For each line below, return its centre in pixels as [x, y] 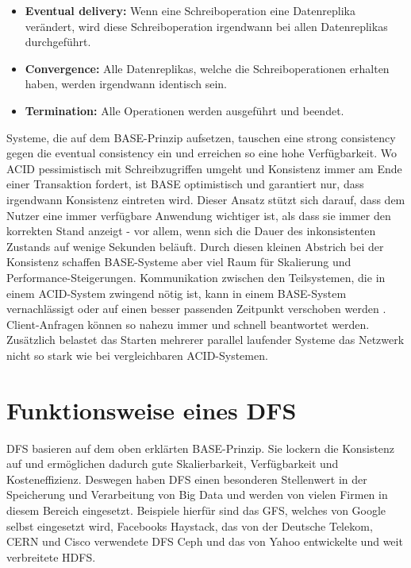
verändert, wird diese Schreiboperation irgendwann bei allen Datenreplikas [206, 26]
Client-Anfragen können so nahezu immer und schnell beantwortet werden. [188, 324]
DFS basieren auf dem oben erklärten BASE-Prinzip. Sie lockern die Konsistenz [201, 448]
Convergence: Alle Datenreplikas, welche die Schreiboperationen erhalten [207, 68]
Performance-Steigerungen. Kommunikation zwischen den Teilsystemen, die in [196, 277]
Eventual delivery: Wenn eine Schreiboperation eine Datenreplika [190, 10]
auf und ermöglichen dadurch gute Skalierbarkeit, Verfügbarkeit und [173, 464]
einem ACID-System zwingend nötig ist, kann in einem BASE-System [177, 293]
